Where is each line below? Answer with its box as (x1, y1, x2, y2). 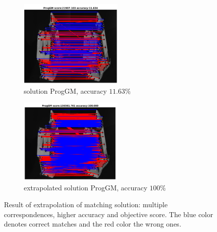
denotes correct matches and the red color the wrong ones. (4, 219, 181, 229)
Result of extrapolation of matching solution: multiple (4, 199, 168, 209)
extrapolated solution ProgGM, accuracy (24, 182, 148, 193)
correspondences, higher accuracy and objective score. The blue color (4, 209, 214, 219)
